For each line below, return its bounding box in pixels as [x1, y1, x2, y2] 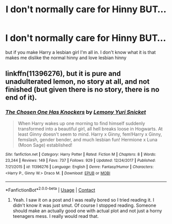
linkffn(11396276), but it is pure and [5, 69, 121, 78]
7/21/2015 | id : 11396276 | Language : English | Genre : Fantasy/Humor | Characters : [5, 164, 154, 169]
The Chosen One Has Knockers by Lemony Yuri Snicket [5, 109, 146, 116]
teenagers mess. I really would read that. [12, 213, 99, 219]
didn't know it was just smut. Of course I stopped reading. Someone [12, 202, 157, 208]
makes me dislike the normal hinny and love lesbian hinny [5, 55, 127, 61]
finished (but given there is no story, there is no [5, 85, 160, 94]
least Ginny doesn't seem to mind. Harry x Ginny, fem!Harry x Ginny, [17, 131, 162, 137]
